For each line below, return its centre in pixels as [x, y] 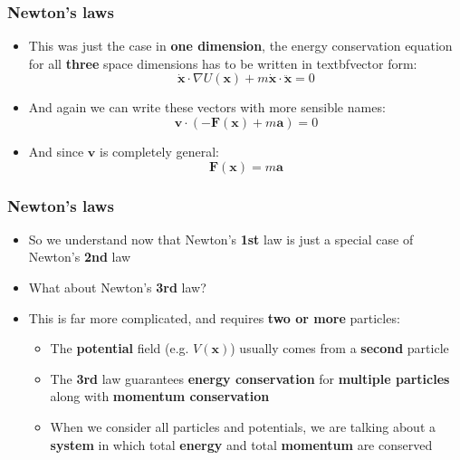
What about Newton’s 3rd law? [117, 287]
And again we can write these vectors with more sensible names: [207, 107]
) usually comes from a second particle [340, 348]
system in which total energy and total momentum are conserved [241, 444]
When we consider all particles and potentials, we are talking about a [243, 426]
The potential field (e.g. [120, 348]
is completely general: [159, 151]
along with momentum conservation [160, 396]
